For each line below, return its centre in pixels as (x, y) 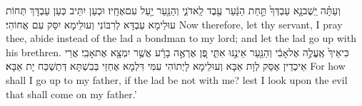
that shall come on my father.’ (71, 94)
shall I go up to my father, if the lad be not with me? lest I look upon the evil (177, 79)
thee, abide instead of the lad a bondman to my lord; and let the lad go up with (181, 38)
